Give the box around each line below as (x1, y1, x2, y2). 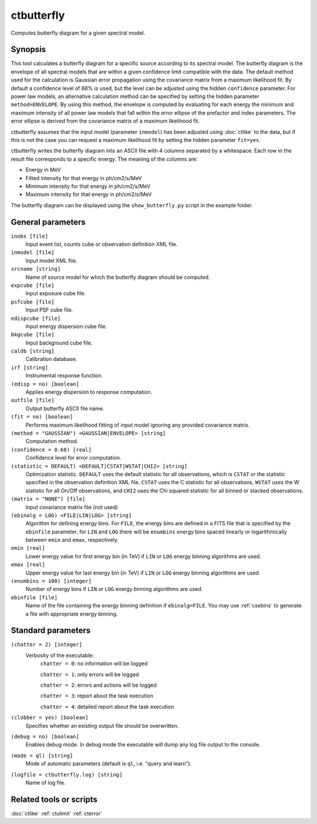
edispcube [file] (11, 315, 61, 322)
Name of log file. (25, 779, 66, 786)
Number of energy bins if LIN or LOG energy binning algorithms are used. (25, 586, 203, 593)
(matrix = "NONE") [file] (11, 496, 86, 502)
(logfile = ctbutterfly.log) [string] (11, 771, 123, 778)
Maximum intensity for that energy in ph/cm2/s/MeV (25, 191, 152, 198)
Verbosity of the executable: (25, 651, 94, 658)
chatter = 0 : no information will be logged (40, 660, 148, 667)
